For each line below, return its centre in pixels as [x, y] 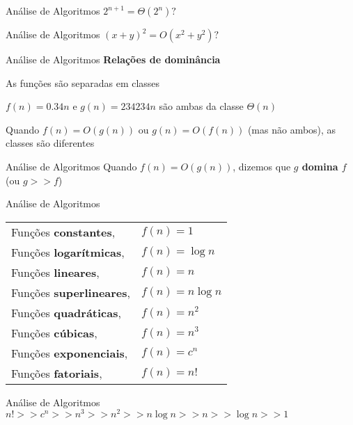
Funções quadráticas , [66, 312]
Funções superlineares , [71, 292]
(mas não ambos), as [292, 129]
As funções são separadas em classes [83, 82]
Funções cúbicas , [54, 332]
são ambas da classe [201, 106]
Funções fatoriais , [57, 373]
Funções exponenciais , [70, 353]
